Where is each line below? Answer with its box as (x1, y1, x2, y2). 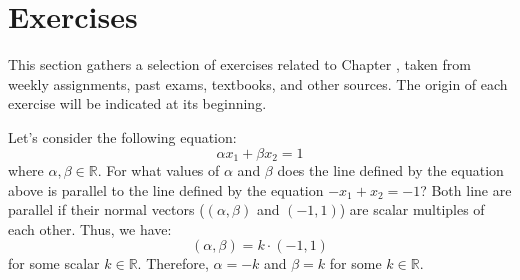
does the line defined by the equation (277, 159, 504, 180)
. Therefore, (137, 253, 209, 274)
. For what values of (97, 159, 220, 180)
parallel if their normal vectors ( (8, 199, 205, 220)
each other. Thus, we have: (8, 218, 172, 239)
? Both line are (420, 179, 512, 200)
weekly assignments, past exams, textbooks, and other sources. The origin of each (8, 73, 508, 94)
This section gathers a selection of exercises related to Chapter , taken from (8, 54, 471, 75)
